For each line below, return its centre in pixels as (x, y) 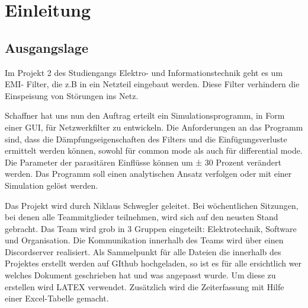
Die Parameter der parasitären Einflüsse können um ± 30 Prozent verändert (143, 162)
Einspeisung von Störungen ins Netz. (72, 95)
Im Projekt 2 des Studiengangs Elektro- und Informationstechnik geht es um (144, 72)
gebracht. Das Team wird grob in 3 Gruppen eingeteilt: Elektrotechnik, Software (151, 228)
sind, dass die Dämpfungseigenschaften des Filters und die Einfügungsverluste (146, 139)
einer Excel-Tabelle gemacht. (57, 298)
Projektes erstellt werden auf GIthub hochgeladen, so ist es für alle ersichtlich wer (153, 263)
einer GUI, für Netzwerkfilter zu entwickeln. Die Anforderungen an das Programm (154, 127)
